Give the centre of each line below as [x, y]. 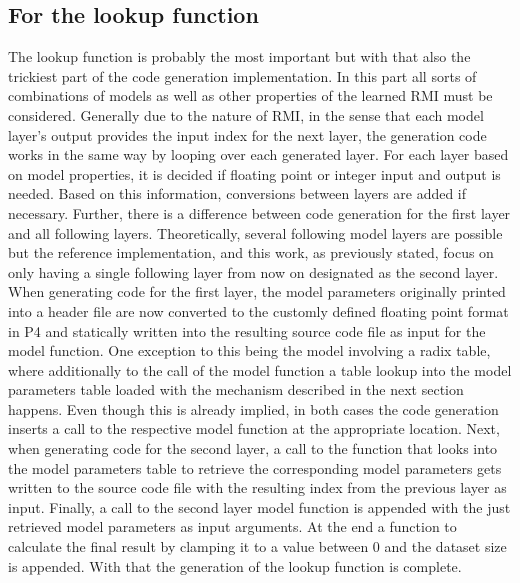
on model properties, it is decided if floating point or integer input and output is [254, 173]
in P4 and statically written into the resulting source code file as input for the [247, 330]
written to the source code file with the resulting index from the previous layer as [257, 487]
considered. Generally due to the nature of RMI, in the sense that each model [246, 114]
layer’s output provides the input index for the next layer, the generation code [247, 134]
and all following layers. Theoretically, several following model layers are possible [255, 232]
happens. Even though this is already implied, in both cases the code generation [253, 408]
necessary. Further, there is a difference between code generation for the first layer [259, 212]
